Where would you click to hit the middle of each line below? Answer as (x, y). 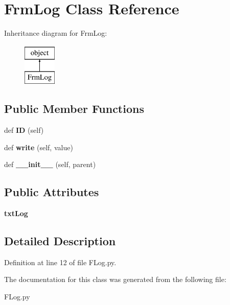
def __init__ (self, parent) (50, 164)
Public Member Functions (74, 109)
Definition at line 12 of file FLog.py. (60, 262)
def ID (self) (24, 130)
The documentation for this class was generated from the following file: (115, 279)
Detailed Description (60, 241)
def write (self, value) (39, 147)
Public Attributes (52, 192)
